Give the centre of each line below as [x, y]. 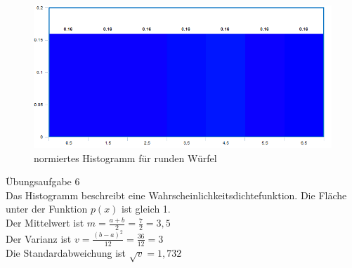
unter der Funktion [47, 209]
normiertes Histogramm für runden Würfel [125, 158]
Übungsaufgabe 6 [43, 181]
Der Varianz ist [39, 238]
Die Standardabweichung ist [66, 252]
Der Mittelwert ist [45, 223]
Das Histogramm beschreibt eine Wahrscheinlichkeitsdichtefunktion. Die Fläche [176, 195]
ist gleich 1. [146, 209]
